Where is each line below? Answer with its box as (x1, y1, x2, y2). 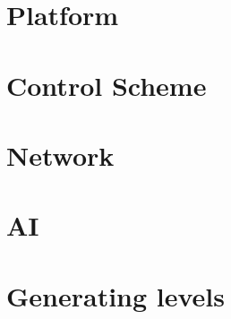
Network (6, 136, 115, 173)
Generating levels (6, 277, 225, 314)
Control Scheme (6, 66, 207, 103)
